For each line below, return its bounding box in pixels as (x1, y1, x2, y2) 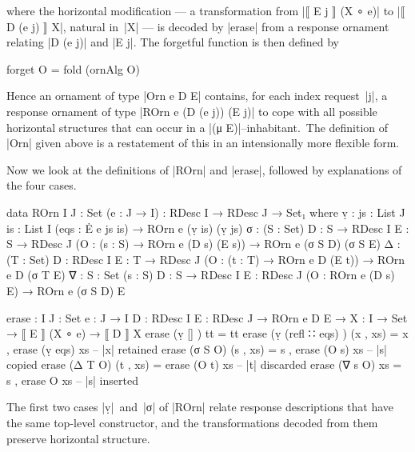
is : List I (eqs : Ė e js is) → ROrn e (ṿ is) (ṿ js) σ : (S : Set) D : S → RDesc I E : (6, 219, 409, 236)
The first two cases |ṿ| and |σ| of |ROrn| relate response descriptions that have (6, 398, 394, 415)
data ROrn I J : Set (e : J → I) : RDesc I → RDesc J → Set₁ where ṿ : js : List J (6, 203, 405, 220)
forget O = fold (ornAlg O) (6, 60, 140, 77)
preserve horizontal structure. (6, 430, 150, 446)
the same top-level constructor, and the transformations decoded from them (6, 414, 378, 431)
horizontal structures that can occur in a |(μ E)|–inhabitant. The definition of (6, 118, 389, 135)
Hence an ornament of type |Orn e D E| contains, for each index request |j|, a (6, 87, 388, 104)
